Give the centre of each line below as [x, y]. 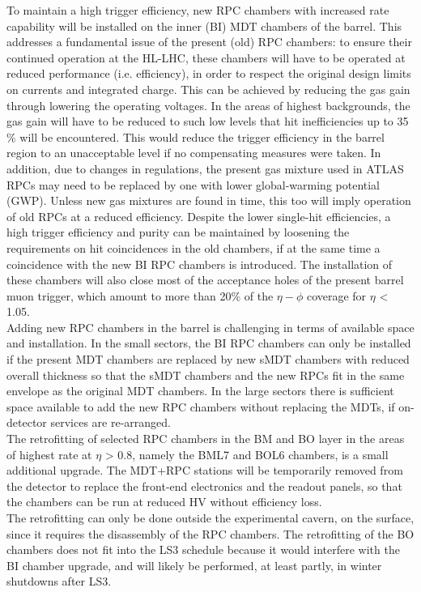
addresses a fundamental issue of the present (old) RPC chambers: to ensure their [209, 42]
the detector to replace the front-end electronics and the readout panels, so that [204, 486]
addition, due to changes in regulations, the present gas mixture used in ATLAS [205, 168]
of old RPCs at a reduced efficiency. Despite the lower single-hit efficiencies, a [199, 216]
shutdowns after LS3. [59, 581]
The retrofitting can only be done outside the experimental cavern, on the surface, [210, 517]
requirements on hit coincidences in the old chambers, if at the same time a [193, 247]
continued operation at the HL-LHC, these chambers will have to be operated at [206, 57]
